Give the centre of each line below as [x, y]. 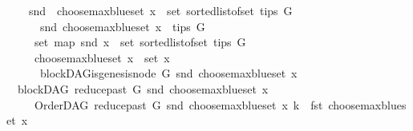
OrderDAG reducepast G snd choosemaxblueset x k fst [178, 104]
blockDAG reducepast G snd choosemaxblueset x [143, 88]
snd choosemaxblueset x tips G [122, 26]
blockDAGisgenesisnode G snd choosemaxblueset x [168, 73]
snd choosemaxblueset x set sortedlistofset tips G [160, 10]
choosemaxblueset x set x [102, 57]
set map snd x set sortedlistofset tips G [140, 42]
